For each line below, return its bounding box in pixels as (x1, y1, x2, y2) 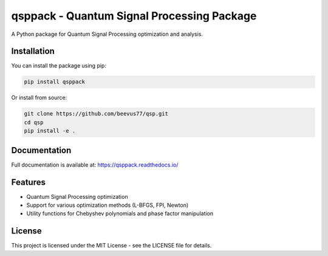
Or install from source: (11, 94, 67, 102)
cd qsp (24, 119, 44, 126)
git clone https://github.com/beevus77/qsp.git (24, 110, 168, 117)
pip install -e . (24, 128, 76, 134)
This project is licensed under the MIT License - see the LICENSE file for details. (11, 242, 212, 249)
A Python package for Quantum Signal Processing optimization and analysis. (11, 30, 203, 38)
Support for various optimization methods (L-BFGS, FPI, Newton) (26, 201, 189, 209)
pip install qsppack (24, 78, 85, 85)
